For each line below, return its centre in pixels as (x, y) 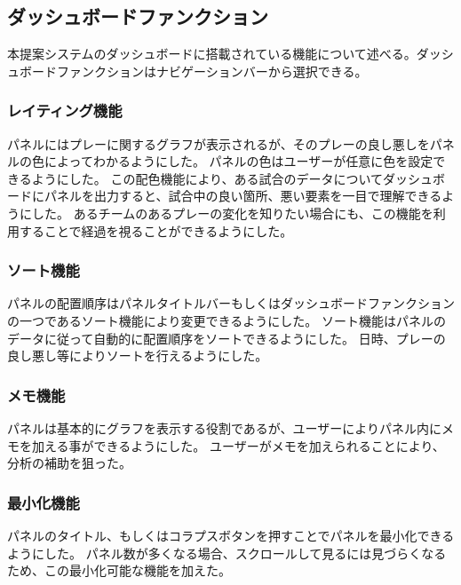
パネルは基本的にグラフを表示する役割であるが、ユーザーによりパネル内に (225, 427)
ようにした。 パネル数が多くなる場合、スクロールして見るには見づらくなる (227, 553)
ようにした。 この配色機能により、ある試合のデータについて (207, 178)
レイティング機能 (65, 111)
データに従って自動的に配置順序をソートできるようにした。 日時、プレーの (227, 338)
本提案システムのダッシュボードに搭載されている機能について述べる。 (212, 54)
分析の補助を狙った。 (69, 463)
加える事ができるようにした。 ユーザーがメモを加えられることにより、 (238, 445)
